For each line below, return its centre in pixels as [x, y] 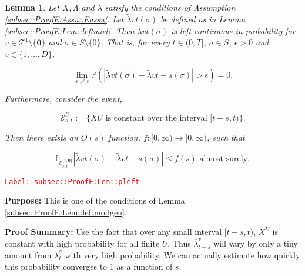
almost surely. [224, 159]
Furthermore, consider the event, [63, 98]
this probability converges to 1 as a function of [89, 266]
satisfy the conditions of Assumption [170, 7]
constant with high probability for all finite [82, 243]
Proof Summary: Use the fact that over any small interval [113, 232]
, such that [226, 137]
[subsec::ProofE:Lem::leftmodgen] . [66, 212]
